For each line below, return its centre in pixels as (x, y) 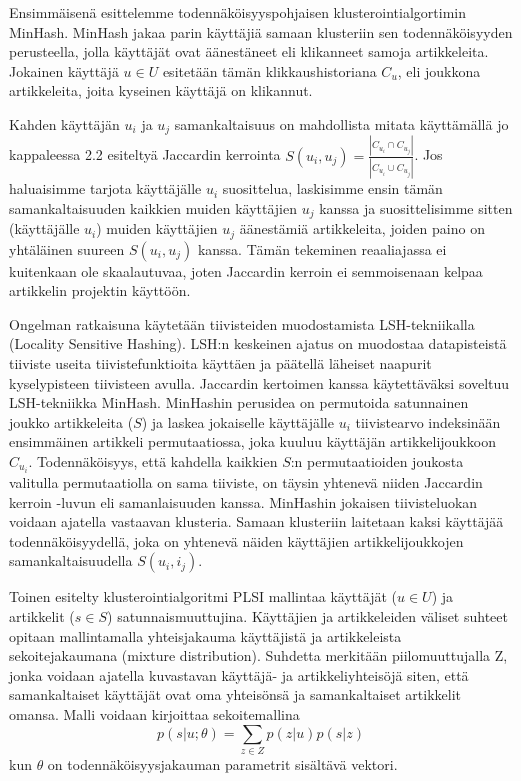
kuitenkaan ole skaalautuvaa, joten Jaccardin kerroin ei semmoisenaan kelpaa (246, 270)
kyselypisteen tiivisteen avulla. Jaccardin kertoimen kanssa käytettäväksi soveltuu (259, 382)
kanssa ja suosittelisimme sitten (416, 207)
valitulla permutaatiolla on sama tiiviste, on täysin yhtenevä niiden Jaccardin (246, 481)
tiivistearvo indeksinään (428, 421)
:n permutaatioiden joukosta (377, 460)
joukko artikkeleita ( (71, 421)
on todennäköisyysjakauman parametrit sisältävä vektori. (222, 763)
